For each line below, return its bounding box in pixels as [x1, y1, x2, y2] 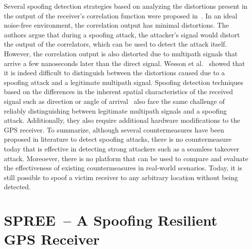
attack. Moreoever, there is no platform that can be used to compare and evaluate [4, 153, 249, 163]
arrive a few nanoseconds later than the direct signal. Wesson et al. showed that [4, 58, 245, 68]
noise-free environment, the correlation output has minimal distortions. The [4, 20, 229, 30]
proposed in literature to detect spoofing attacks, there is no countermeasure [4, 134, 232, 144]
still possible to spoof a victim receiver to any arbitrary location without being [4, 172, 238, 182]
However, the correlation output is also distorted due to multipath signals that [4, 48, 238, 58]
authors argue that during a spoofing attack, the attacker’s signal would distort [4, 29, 240, 39]
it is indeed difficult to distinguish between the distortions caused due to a [4, 67, 225, 78]
